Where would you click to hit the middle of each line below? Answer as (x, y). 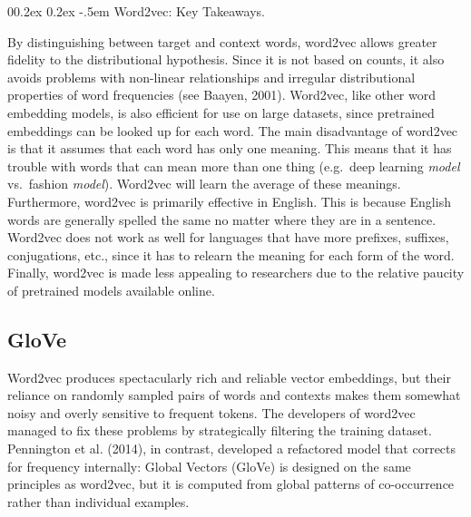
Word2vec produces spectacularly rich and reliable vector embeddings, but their (229, 377)
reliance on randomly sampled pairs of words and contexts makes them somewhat (234, 395)
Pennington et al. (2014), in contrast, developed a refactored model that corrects (232, 449)
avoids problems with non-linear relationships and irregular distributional (211, 77)
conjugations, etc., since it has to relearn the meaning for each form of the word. (231, 254)
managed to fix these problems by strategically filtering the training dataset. (220, 430)
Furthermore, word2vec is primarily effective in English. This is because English (229, 201)
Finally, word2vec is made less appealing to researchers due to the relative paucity (236, 273)
